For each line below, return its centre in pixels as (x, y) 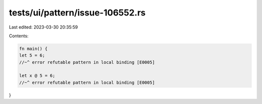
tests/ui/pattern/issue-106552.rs (77, 13)
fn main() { (33, 49)
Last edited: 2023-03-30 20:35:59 (43, 27)
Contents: (19, 36)
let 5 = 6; (32, 55)
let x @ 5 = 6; (37, 76)
